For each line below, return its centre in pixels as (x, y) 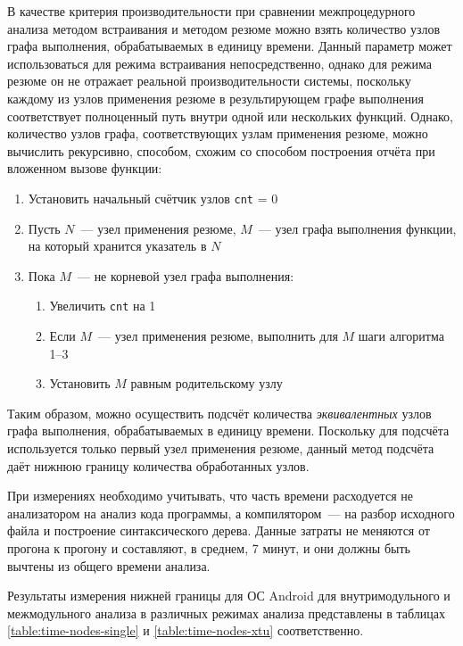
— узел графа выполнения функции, (357, 228)
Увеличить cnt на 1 (103, 306)
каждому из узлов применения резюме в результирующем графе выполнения (215, 98)
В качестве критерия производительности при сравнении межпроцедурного (211, 11)
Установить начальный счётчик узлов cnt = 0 (153, 198)
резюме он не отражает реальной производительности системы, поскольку (209, 81)
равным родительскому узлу (207, 383)
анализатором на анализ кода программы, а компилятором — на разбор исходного (231, 513)
